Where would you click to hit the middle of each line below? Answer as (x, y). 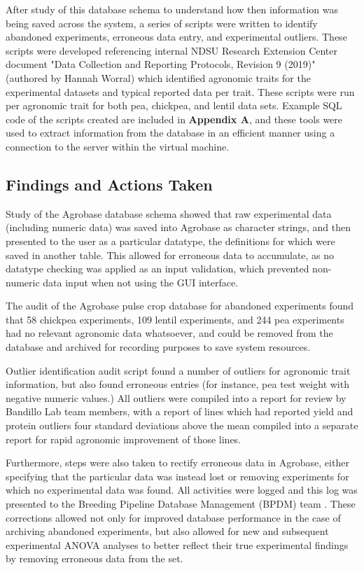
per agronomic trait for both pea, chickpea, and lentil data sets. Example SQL (174, 105)
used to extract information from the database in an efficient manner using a (170, 133)
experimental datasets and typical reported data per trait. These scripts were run (180, 91)
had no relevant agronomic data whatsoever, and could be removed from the (169, 333)
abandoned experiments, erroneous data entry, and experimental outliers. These (176, 37)
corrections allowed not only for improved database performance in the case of (173, 517)
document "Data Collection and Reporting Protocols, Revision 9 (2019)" (161, 64)
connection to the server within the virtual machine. (118, 146)
